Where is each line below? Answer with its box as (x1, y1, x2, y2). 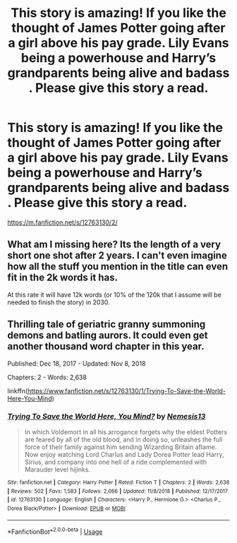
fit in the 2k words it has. (7, 272, 119, 284)
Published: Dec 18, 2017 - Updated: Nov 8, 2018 (7, 359, 146, 368)
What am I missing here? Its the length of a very (7, 239, 221, 251)
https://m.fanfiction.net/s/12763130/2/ (7, 217, 118, 227)
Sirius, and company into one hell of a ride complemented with (24, 458, 207, 466)
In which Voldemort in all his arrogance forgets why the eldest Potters (24, 427, 228, 436)
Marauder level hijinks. (24, 465, 90, 474)
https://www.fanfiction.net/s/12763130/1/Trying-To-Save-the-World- (27, 386, 226, 395)
